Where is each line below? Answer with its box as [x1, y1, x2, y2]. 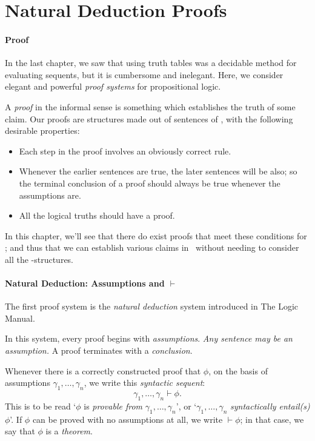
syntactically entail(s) [230, 399, 310, 412]
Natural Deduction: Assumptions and [5, 277, 165, 290]
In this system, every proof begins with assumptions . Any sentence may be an [5, 332, 293, 345]
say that [5, 425, 35, 437]
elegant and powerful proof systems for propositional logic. [5, 80, 221, 93]
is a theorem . [45, 425, 93, 437]
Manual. [5, 311, 35, 324]
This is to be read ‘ [5, 399, 76, 412]
